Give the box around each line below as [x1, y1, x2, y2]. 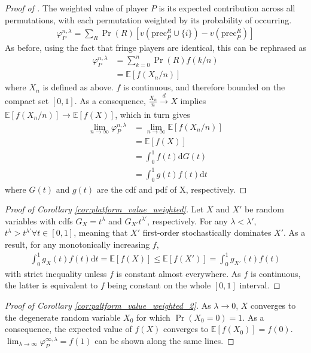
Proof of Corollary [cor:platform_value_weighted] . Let [5, 203, 204, 215]
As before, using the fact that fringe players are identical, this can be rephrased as [5, 41, 306, 54]
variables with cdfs [5, 214, 73, 227]
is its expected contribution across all [158, 2, 295, 14]
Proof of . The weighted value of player [5, 2, 148, 14]
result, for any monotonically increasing [5, 238, 150, 250]
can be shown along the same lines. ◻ [94, 334, 234, 346]
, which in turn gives [115, 108, 190, 120]
